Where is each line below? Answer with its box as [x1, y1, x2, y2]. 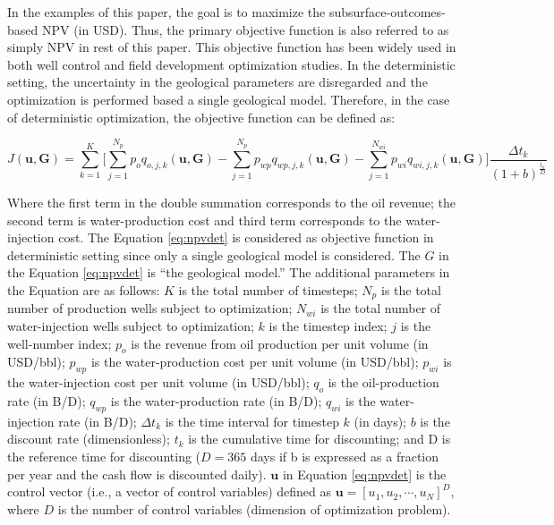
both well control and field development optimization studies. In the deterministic [7, 55, 456, 73]
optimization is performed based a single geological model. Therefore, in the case [7, 89, 450, 108]
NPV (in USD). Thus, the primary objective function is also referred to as [41, 20, 449, 38]
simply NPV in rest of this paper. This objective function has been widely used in [7, 38, 456, 56]
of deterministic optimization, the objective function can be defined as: [7, 107, 396, 126]
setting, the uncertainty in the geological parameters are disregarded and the [7, 72, 428, 91]
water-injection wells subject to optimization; [7, 317, 254, 335]
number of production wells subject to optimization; [7, 299, 293, 318]
